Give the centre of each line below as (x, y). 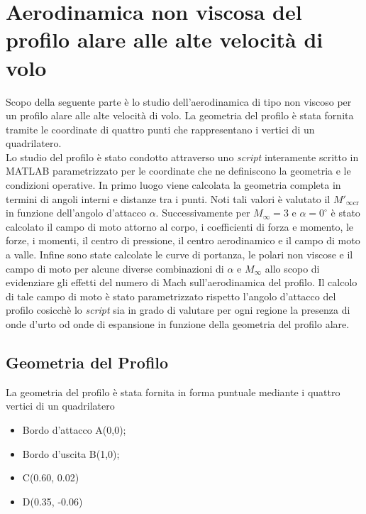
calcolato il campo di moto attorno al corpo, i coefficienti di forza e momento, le (180, 226)
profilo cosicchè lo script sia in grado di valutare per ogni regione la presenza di (178, 310)
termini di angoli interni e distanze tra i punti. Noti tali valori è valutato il (168, 198)
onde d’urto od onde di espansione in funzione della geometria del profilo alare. (178, 324)
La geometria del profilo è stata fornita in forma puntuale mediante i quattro (173, 392)
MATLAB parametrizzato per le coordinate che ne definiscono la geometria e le (178, 171)
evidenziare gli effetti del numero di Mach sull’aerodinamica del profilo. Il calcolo (182, 282)
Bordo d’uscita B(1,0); (71, 453)
